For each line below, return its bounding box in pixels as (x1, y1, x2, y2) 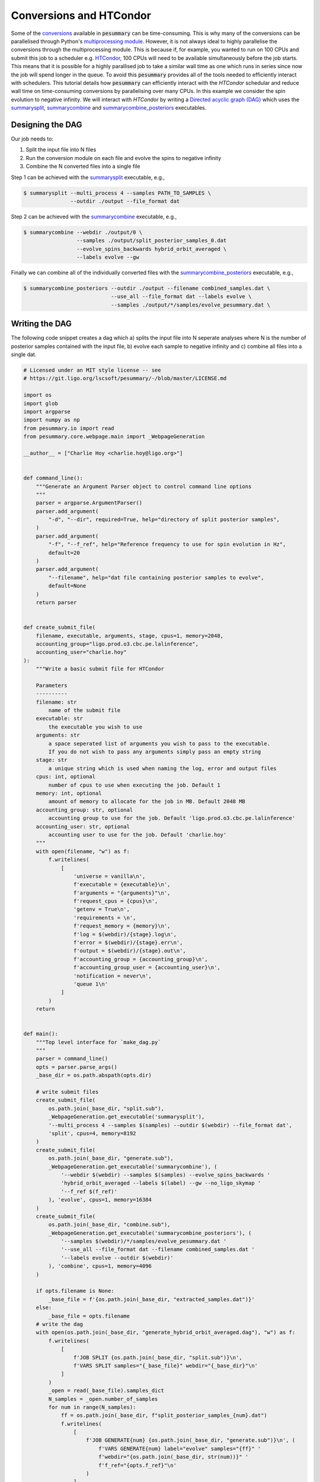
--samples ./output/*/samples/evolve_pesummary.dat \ (110, 301, 271, 308)
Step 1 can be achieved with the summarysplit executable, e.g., (11, 174, 165, 181)
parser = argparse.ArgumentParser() (36, 500, 142, 506)
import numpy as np (23, 417, 80, 423)
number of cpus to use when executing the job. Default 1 (48, 781, 220, 788)
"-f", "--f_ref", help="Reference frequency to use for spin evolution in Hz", (48, 541, 286, 548)
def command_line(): (23, 475, 83, 481)
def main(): (23, 1030, 59, 1037)
